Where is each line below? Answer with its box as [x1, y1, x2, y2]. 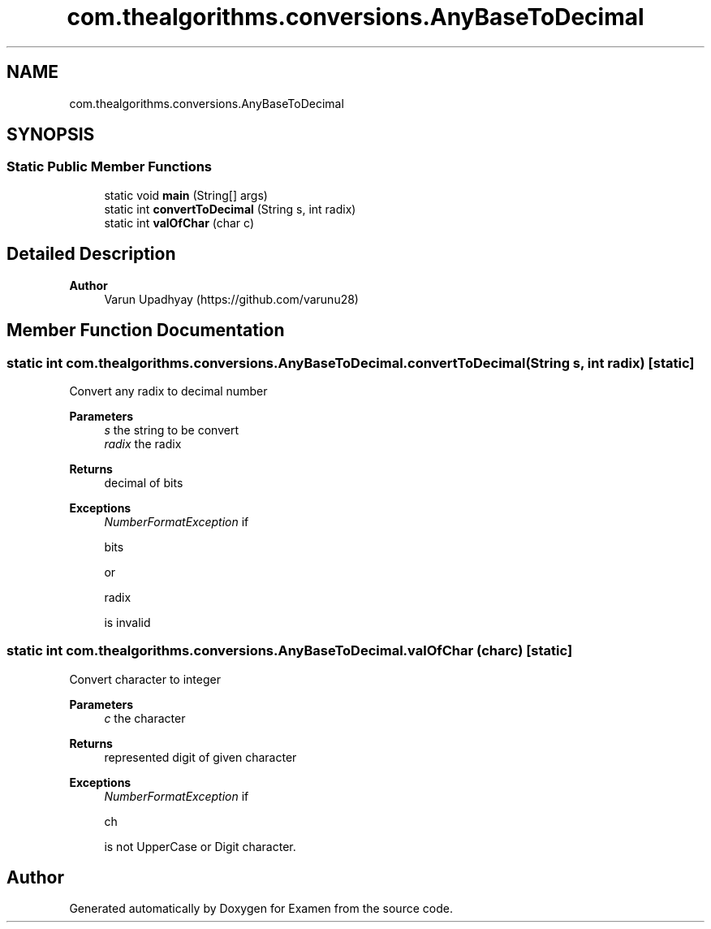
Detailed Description [6, 244, 176, 265]
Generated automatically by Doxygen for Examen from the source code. [69, 901, 453, 916]
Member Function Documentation [6, 320, 285, 341]
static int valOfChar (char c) [104, 215, 255, 230]
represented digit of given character [104, 750, 297, 764]
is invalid [104, 615, 151, 629]
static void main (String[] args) [104, 188, 268, 202]
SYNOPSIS [6, 124, 95, 145]
